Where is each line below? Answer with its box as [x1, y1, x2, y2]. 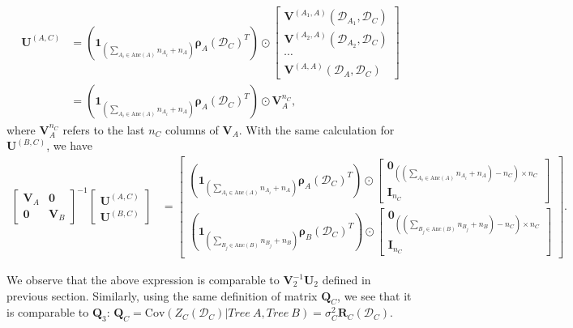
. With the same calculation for [238, 121, 395, 138]
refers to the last [62, 121, 145, 138]
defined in [322, 271, 371, 288]
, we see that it [337, 287, 412, 304]
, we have [46, 137, 92, 154]
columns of [165, 121, 219, 138]
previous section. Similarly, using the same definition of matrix [6, 287, 318, 304]
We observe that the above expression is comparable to [6, 271, 280, 288]
